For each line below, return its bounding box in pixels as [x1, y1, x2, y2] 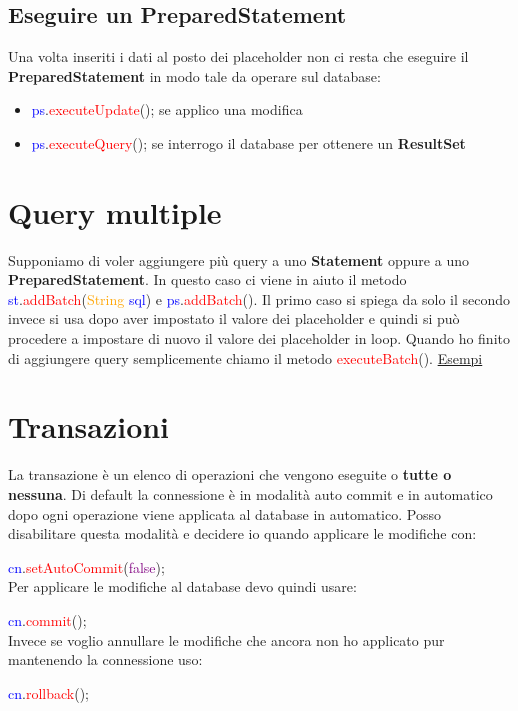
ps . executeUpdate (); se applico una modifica [31, 99, 303, 120]
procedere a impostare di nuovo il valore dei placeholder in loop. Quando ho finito [8, 328, 510, 349]
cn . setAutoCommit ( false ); [8, 556, 165, 577]
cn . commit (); [8, 609, 87, 630]
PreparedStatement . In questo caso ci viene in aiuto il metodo [8, 269, 407, 290]
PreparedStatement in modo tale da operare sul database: [8, 65, 381, 86]
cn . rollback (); [8, 682, 89, 703]
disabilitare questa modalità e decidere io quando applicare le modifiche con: [8, 523, 477, 544]
